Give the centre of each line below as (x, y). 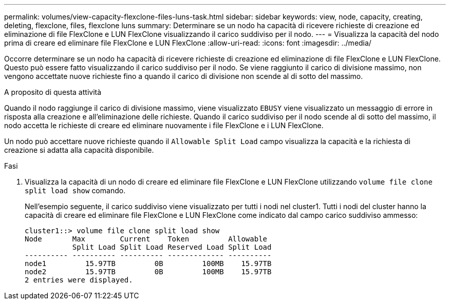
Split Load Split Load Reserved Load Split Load (172, 247)
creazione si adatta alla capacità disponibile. (79, 150)
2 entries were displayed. (79, 280)
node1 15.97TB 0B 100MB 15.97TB (148, 264)
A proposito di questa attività (53, 92)
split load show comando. (75, 190)
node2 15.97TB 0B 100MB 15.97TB (148, 272)
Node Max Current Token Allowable (146, 239)
